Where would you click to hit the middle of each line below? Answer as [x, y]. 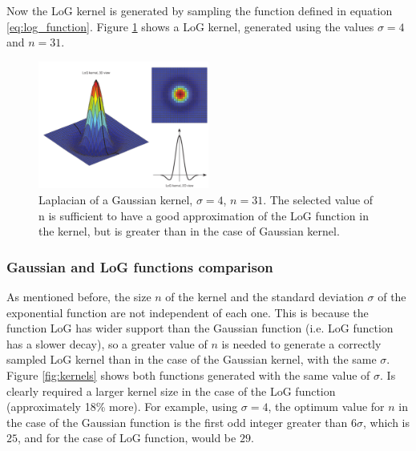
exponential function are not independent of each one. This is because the [188, 312]
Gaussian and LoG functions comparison [140, 266]
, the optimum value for [326, 407]
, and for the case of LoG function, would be [127, 438]
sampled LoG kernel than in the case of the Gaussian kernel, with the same [192, 359]
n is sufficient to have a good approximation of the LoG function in [204, 215]
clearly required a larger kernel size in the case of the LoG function [171, 391]
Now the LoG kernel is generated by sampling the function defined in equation [200, 10]
